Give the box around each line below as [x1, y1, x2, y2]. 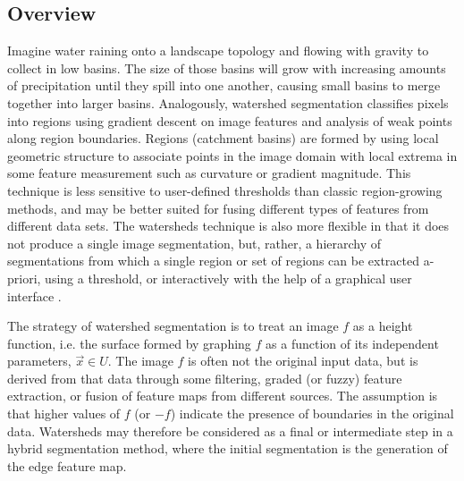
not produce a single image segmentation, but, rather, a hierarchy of [7, 233, 382, 252]
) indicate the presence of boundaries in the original [170, 404, 454, 423]
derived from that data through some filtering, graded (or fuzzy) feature [7, 368, 402, 387]
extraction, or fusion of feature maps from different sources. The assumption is [7, 386, 438, 405]
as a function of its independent [266, 333, 439, 352]
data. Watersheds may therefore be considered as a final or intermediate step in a [7, 421, 453, 440]
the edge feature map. [7, 456, 127, 475]
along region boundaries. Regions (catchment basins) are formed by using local [7, 129, 439, 148]
